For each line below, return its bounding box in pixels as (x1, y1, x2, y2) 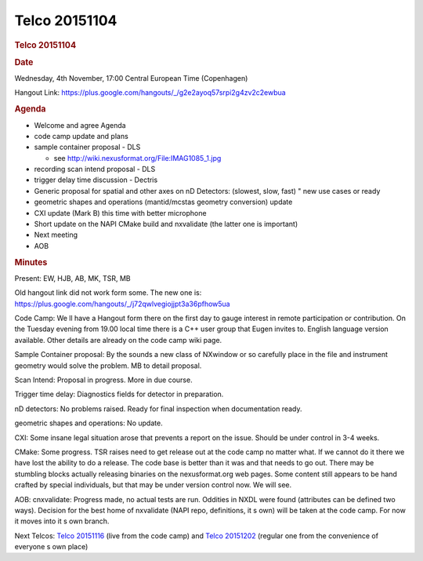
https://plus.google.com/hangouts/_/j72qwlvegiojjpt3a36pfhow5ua (14, 299, 230, 308)
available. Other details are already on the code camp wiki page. (14, 335, 222, 344)
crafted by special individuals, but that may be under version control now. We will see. (14, 480, 292, 490)
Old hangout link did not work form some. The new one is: (14, 288, 202, 297)
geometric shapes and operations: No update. (14, 418, 164, 428)
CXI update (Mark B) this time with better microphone (34, 208, 207, 217)
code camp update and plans (34, 131, 128, 140)
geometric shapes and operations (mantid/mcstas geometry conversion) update (34, 197, 293, 207)
